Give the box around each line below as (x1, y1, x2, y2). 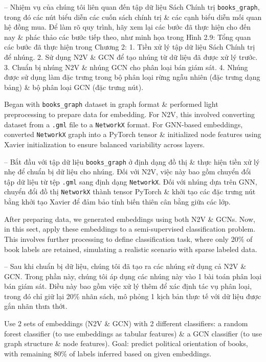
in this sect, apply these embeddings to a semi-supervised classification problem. (4, 223, 256, 234)
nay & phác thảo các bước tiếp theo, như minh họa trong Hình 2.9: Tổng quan (4, 31, 251, 42)
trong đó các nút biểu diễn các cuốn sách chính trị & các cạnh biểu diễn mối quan (4, 11, 262, 22)
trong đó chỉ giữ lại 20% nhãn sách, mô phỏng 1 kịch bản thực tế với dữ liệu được (4, 290, 261, 301)
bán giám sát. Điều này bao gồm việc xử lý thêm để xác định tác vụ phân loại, (4, 281, 252, 291)
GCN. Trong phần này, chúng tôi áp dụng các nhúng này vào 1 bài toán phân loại (4, 270, 262, 281)
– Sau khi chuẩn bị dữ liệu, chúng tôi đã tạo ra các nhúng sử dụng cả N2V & (4, 261, 247, 271)
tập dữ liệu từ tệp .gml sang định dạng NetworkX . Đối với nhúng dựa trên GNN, (4, 176, 257, 187)
